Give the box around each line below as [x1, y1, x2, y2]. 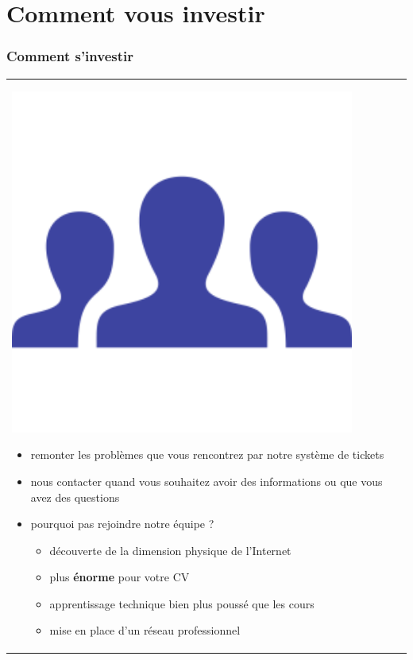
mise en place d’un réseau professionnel [49, 622, 241, 639]
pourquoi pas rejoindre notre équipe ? [30, 515, 214, 532]
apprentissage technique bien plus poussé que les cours [49, 595, 315, 611]
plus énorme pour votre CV [49, 569, 190, 585]
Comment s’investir [6, 46, 134, 66]
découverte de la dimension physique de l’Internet [49, 542, 291, 558]
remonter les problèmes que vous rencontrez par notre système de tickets [30, 446, 384, 463]
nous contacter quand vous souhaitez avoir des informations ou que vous [30, 472, 383, 489]
